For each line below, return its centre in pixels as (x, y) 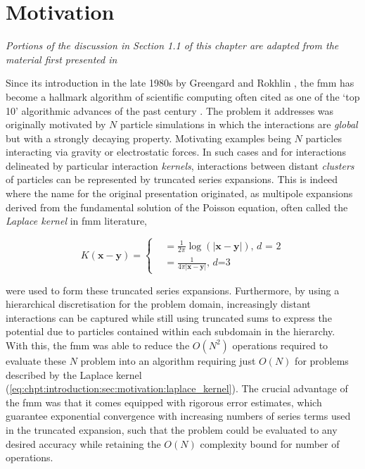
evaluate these (36, 360)
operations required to (280, 345)
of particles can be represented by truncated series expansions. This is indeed (172, 179)
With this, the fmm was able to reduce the (98, 345)
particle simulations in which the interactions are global (239, 124)
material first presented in (62, 59)
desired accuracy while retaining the (83, 443)
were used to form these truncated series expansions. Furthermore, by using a (173, 290)
